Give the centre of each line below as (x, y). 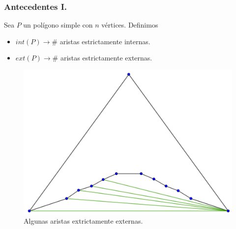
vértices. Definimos (130, 25)
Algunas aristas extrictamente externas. (83, 221)
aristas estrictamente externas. (106, 58)
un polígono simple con (58, 25)
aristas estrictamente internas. (105, 41)
